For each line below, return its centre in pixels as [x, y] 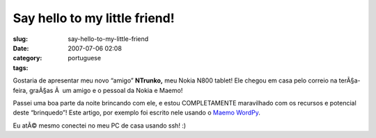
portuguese [84, 58]
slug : [20, 39]
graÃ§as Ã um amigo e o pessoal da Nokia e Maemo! [106, 90]
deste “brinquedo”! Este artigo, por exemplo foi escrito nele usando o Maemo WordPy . [137, 113]
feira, [20, 90]
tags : [21, 68]
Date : [21, 48]
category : [28, 58]
